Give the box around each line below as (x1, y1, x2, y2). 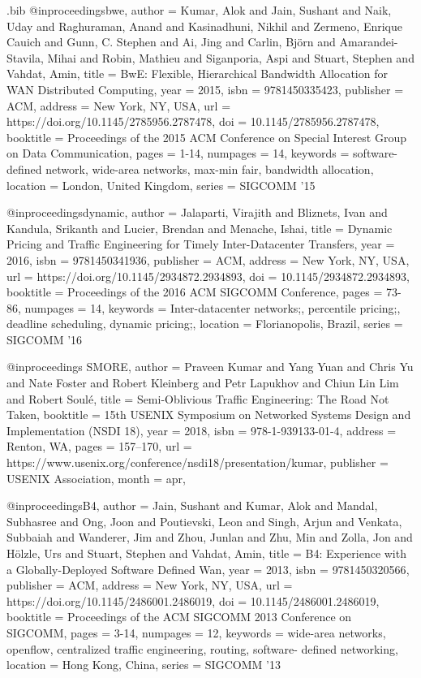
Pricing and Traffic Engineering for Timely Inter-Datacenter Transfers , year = (6, 235, 395, 253)
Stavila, (6, 49, 44, 66)
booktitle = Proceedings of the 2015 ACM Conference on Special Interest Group (6, 128, 406, 145)
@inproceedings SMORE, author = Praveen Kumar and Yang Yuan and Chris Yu (6, 358, 414, 375)
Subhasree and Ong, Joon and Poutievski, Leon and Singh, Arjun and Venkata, (6, 512, 402, 529)
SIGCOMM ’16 (6, 330, 83, 348)
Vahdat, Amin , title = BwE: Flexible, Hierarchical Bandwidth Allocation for (6, 65, 388, 82)
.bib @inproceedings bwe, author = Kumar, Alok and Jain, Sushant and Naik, (6, 2, 392, 18)
